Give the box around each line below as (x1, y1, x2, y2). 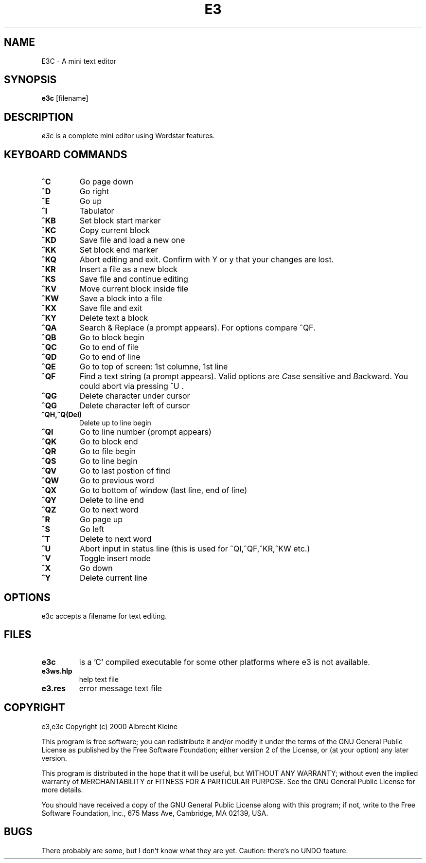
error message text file (79, 683, 162, 693)
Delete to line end (80, 495, 144, 505)
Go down (80, 563, 113, 573)
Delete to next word (80, 534, 152, 544)
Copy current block (79, 225, 150, 236)
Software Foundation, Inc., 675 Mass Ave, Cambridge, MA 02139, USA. (41, 808, 268, 817)
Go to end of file (79, 342, 139, 352)
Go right (79, 186, 109, 197)
